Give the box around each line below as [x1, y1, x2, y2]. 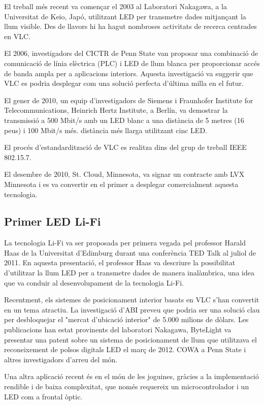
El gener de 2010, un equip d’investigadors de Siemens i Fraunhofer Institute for [4, 95, 253, 105]
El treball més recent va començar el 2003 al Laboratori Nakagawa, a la [4, 1, 227, 11]
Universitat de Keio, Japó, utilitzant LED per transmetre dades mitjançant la [4, 11, 246, 21]
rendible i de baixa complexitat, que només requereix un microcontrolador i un [4, 381, 249, 392]
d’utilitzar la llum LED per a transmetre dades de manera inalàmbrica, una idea [4, 267, 254, 278]
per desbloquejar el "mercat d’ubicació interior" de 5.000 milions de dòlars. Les [4, 314, 249, 325]
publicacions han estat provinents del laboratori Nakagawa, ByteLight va [4, 324, 232, 335]
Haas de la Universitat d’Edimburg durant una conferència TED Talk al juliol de [4, 247, 256, 258]
